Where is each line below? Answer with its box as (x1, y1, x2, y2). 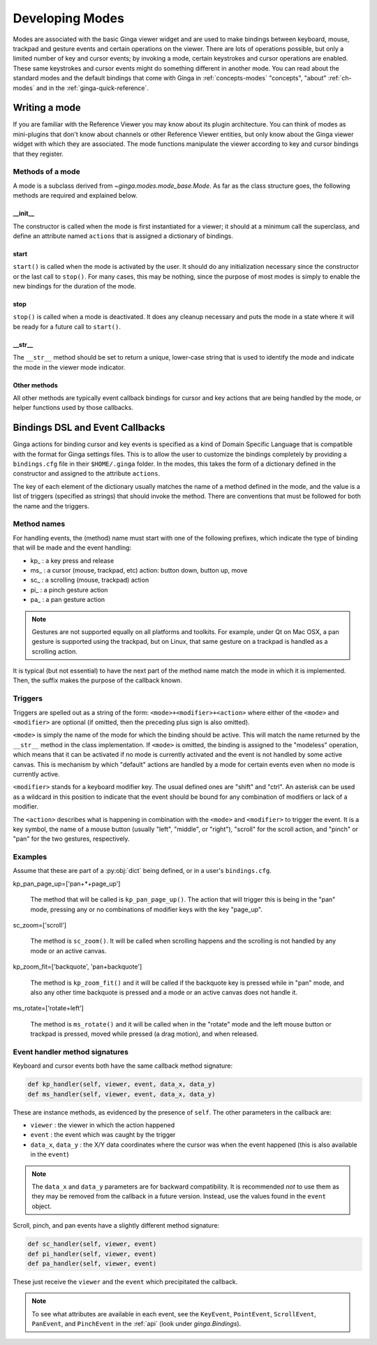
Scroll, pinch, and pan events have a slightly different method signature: (13, 1221, 220, 1230)
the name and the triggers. (13, 501, 90, 510)
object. (31, 1202, 52, 1210)
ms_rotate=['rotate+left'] (13, 1004, 84, 1013)
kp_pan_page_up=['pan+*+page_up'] (13, 879, 121, 888)
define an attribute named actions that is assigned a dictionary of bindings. (13, 231, 234, 240)
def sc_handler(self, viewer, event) (27, 1240, 157, 1248)
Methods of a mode (13, 167, 80, 177)
